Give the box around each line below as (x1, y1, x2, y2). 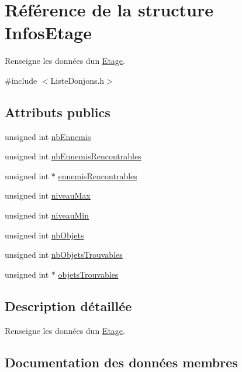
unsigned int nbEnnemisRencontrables (5, 150, 141, 162)
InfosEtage (5, 21, 92, 45)
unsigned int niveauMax (5, 189, 91, 202)
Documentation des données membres (5, 353, 238, 371)
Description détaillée (5, 296, 132, 315)
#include (5, 74, 37, 86)
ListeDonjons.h (50, 74, 105, 86)
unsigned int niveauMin (5, 209, 89, 221)
